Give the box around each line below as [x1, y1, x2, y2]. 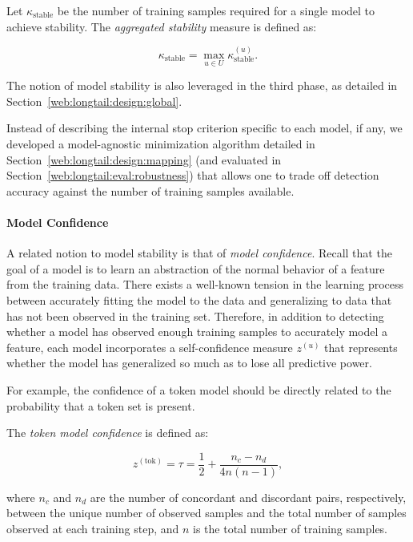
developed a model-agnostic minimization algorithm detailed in [6, 135, 315, 152]
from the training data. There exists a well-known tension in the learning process [6, 276, 404, 293]
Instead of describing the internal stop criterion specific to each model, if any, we [6, 119, 403, 136]
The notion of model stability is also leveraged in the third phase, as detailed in [6, 77, 398, 94]
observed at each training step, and [6, 520, 179, 536]
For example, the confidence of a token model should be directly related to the [6, 381, 391, 398]
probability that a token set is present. [6, 397, 195, 414]
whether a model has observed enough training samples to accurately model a [6, 323, 388, 340]
